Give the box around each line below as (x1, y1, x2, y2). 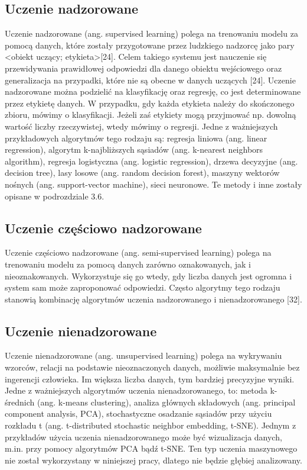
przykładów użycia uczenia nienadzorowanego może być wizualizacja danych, (5, 430, 282, 443)
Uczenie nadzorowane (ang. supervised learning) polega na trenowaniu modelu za (5, 27, 298, 40)
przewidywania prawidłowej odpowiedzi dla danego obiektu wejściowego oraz (5, 62, 282, 74)
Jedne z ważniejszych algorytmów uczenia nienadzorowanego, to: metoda (5, 384, 267, 397)
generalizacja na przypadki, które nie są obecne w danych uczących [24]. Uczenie (5, 73, 296, 86)
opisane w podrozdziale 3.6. (5, 189, 104, 202)
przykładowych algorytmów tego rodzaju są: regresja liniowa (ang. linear (5, 131, 267, 144)
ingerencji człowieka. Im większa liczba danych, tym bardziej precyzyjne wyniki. (5, 372, 295, 385)
